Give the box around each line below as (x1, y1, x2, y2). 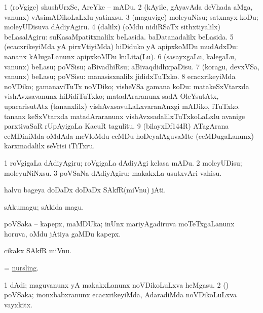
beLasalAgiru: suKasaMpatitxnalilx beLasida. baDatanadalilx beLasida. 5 (4, 31, 234, 42)
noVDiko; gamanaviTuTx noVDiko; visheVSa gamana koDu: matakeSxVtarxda (4, 81, 249, 91)
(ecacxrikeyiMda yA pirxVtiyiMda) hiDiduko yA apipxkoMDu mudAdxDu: (4, 41, 238, 52)
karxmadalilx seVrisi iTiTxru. (4, 140, 95, 151)
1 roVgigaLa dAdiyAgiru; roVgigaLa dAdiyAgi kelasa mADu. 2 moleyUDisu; (4, 157, 242, 168)
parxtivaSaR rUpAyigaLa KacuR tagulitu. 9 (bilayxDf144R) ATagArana (4, 121, 229, 131)
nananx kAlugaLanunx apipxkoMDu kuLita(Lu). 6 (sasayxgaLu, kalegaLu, (4, 51, 236, 61)
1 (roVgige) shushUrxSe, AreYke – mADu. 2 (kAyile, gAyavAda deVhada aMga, (4, 2, 253, 12)
